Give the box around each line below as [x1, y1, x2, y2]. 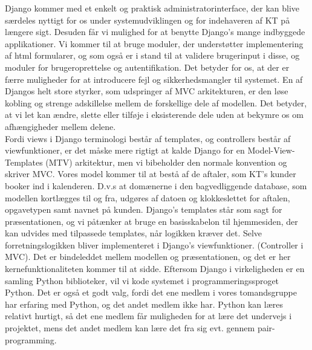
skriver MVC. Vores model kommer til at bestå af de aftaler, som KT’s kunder [5, 167, 296, 180]
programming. [5, 333, 57, 346]
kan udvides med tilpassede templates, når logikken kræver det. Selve [5, 227, 262, 239]
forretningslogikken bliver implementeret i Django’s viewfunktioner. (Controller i [5, 238, 304, 251]
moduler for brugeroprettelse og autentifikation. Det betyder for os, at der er [5, 60, 290, 73]
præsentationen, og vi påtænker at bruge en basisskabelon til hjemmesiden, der [5, 215, 298, 227]
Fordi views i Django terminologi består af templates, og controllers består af [5, 132, 291, 144]
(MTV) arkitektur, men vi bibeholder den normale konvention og [45, 155, 287, 168]
